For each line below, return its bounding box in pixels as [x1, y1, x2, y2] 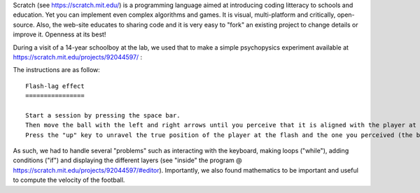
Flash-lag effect [25, 82, 85, 90]
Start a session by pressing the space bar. [25, 111, 181, 119]
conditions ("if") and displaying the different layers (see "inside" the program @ [13, 156, 243, 164]
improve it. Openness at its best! [13, 30, 106, 38]
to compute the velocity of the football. [13, 176, 125, 185]
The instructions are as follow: [13, 66, 101, 74]
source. [13, 20, 35, 29]
